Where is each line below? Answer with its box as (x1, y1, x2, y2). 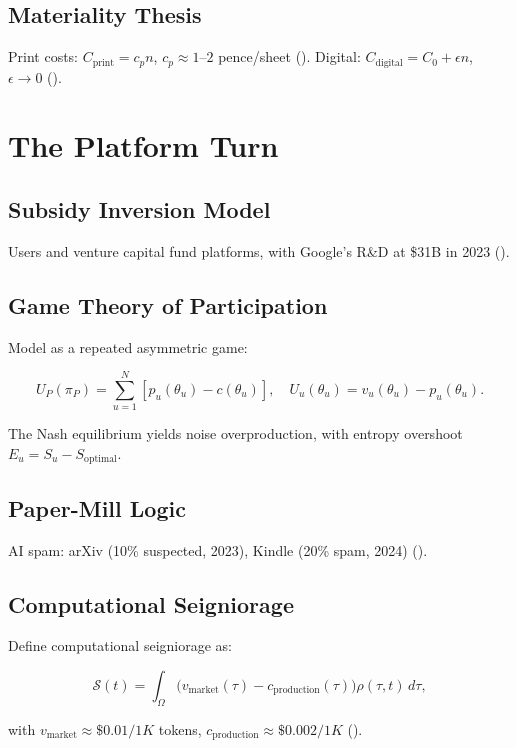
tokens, (158, 718, 202, 739)
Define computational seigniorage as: (8, 635, 232, 656)
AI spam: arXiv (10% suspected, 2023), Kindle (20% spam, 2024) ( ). (8, 539, 428, 560)
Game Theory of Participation (8, 289, 328, 320)
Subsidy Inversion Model (8, 194, 271, 225)
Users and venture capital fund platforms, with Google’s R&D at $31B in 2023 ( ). (8, 240, 510, 261)
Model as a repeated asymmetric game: (8, 336, 248, 357)
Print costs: (8, 46, 78, 67)
